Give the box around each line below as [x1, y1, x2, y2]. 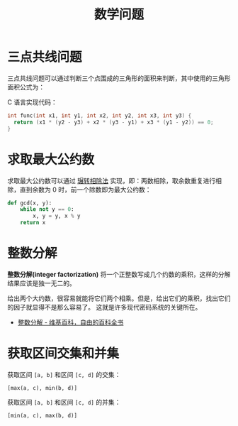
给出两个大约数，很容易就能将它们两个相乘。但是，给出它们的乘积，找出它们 [7, 294, 231, 302]
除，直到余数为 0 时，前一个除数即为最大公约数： [7, 185, 152, 194]
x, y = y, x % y [33, 212, 81, 220]
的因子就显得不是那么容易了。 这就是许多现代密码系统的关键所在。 [7, 302, 202, 311]
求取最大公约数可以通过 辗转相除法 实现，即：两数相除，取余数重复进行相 [7, 176, 222, 185]
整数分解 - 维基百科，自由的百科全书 [17, 317, 124, 327]
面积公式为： [7, 82, 45, 91]
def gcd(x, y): [7, 200, 52, 207]
